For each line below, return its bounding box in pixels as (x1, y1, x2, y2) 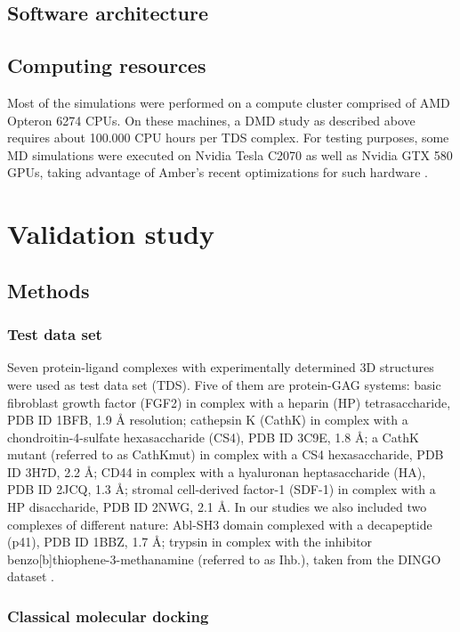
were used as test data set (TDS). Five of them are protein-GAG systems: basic (7, 375, 441, 393)
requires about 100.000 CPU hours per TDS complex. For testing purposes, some (7, 128, 449, 147)
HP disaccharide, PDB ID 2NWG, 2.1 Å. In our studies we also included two (7, 498, 427, 516)
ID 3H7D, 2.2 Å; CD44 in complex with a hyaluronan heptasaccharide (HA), (7, 462, 426, 481)
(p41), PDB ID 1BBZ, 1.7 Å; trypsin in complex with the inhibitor (7, 532, 373, 551)
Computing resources (7, 52, 206, 79)
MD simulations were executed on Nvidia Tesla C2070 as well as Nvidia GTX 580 (7, 145, 453, 164)
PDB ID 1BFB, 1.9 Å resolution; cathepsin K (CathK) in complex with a (7, 410, 408, 429)
